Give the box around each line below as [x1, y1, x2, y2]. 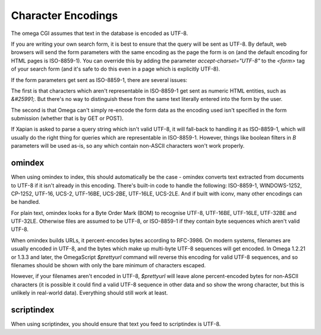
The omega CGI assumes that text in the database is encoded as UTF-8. [11, 30, 188, 37]
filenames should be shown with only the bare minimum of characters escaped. [11, 262, 206, 269]
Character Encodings [11, 9, 118, 22]
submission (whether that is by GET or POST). [11, 115, 124, 122]
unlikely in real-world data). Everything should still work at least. [11, 289, 168, 296]
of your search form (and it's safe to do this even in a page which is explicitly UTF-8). [11, 65, 220, 72]
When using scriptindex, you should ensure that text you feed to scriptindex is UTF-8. [11, 321, 221, 328]
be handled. [11, 198, 40, 206]
